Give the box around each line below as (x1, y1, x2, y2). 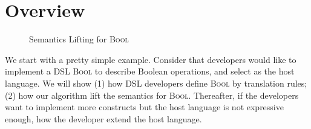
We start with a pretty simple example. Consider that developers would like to (5, 53, 296, 65)
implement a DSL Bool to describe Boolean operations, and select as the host (5, 65, 295, 78)
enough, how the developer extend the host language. (5, 112, 202, 125)
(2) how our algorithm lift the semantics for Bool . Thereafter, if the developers (5, 88, 299, 101)
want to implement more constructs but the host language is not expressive (5, 101, 284, 113)
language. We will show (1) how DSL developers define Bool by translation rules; (5, 76, 307, 89)
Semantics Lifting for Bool (29, 33, 129, 45)
